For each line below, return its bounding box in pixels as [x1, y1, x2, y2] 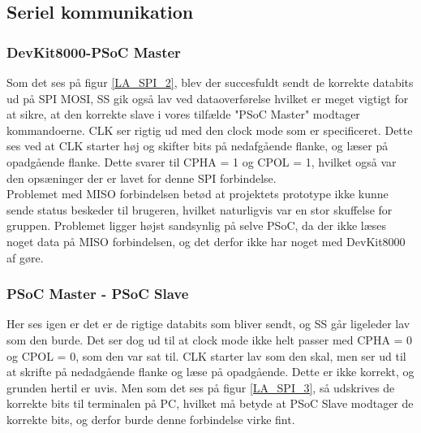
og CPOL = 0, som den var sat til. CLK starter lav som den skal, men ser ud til [6, 347, 406, 364]
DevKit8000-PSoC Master [6, 41, 181, 62]
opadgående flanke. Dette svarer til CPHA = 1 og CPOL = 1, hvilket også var [6, 153, 397, 170]
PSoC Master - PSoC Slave [6, 284, 189, 304]
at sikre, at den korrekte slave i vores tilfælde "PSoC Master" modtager [6, 106, 360, 123]
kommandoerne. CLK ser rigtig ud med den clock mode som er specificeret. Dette [6, 121, 413, 138]
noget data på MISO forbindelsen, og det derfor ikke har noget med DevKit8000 [6, 232, 406, 249]
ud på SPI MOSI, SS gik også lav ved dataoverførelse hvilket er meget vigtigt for [6, 89, 409, 106]
